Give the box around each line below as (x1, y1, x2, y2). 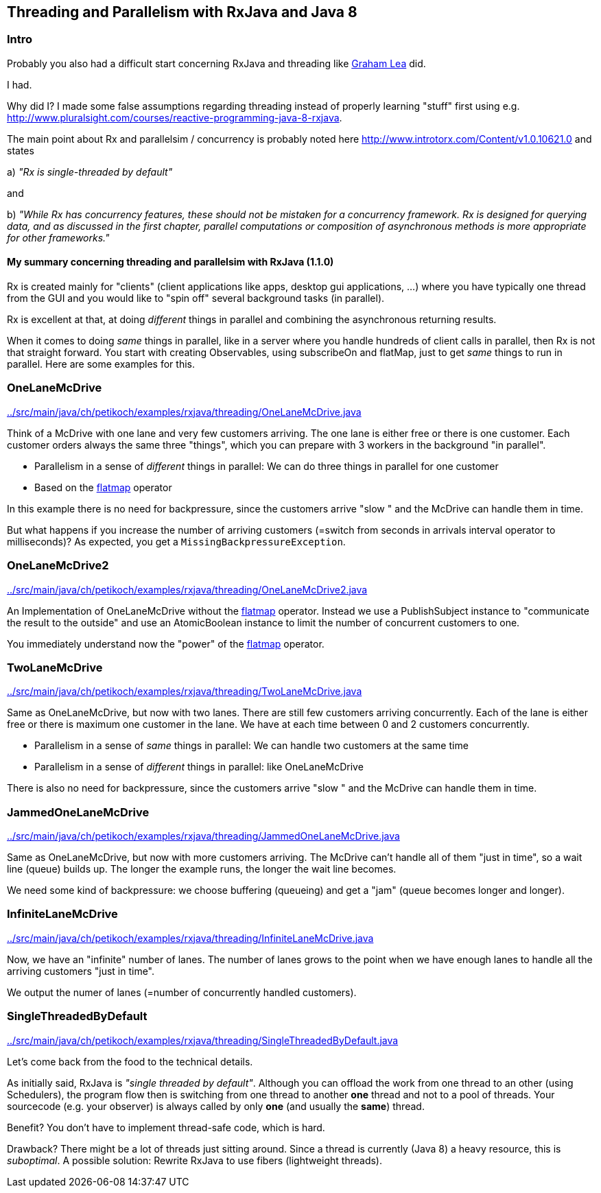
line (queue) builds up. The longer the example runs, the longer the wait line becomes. (7, 863, 397, 875)
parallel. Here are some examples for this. (7, 358, 195, 370)
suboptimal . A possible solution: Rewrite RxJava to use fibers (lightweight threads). (7, 1154, 382, 1166)
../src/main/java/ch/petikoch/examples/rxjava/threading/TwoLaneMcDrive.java (7, 685, 362, 698)
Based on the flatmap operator (34, 481, 172, 493)
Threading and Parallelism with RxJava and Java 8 (7, 3, 357, 21)
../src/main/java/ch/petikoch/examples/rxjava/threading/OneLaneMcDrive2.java (7, 583, 368, 595)
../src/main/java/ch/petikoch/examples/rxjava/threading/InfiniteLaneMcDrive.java (7, 932, 374, 944)
